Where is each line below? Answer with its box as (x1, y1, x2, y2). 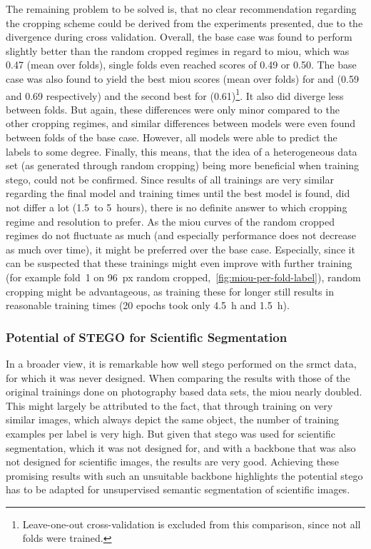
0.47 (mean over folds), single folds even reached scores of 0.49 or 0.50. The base (6, 57, 357, 72)
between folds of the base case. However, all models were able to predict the (6, 130, 337, 144)
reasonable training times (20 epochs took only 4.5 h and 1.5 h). (6, 298, 290, 313)
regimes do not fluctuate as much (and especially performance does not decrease (6, 228, 356, 243)
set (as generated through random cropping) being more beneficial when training (6, 158, 360, 173)
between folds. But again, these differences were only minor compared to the (6, 101, 340, 116)
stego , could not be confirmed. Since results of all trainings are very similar (6, 171, 334, 186)
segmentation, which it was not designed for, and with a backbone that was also (6, 440, 356, 455)
